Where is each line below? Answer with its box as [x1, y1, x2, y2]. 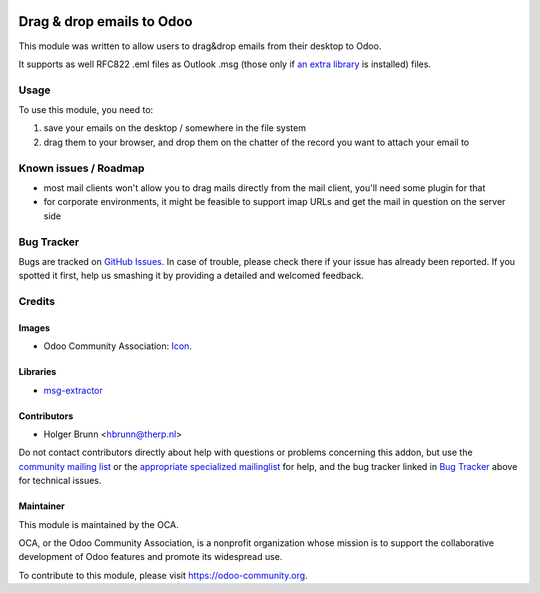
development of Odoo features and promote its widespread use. [18, 551, 283, 563]
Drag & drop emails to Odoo [18, 13, 193, 30]
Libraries [18, 366, 57, 378]
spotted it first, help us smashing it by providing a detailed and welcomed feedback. [18, 270, 364, 282]
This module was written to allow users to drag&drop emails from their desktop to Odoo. [18, 40, 382, 52]
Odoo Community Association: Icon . [43, 340, 192, 352]
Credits [18, 295, 55, 309]
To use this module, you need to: [18, 104, 154, 116]
